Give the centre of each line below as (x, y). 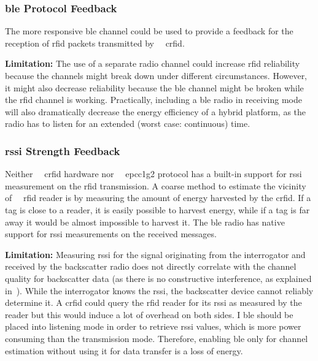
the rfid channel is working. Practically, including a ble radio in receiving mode (153, 100)
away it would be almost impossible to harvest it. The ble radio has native (145, 222)
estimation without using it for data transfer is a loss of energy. (124, 350)
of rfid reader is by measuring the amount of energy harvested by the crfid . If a (158, 198)
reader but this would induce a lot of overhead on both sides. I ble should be (149, 314)
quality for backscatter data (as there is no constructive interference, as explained (158, 278)
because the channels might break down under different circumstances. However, (156, 75)
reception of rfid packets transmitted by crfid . (95, 43)
